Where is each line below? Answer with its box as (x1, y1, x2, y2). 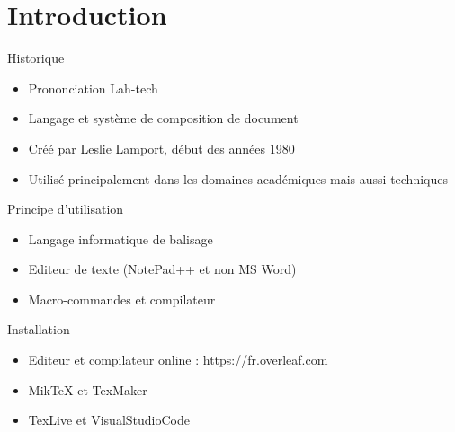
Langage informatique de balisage (28, 229, 213, 248)
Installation (7, 320, 70, 339)
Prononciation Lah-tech (28, 78, 158, 97)
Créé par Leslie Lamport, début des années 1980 (28, 138, 295, 157)
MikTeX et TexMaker (28, 380, 147, 399)
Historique (7, 48, 65, 67)
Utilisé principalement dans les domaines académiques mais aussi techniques (28, 169, 448, 188)
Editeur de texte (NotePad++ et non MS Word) (28, 260, 297, 278)
